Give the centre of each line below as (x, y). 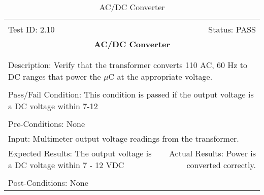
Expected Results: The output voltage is (80, 153)
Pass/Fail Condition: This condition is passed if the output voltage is (131, 94)
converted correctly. (221, 165)
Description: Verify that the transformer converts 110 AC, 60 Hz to (128, 65)
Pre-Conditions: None (47, 124)
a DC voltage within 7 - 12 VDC (66, 165)
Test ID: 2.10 (31, 29)
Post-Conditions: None (48, 183)
